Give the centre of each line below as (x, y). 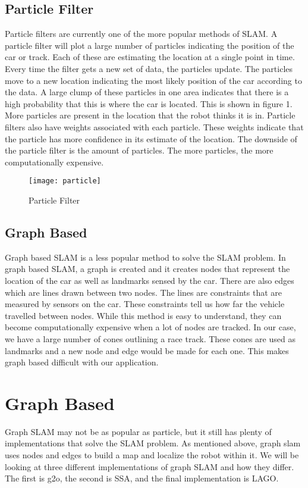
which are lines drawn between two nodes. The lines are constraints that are (144, 292)
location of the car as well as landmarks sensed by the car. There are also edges (150, 280)
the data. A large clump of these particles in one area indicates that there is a (147, 92)
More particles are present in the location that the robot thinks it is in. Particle (150, 115)
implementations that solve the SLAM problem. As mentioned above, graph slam (153, 443)
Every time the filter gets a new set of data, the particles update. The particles (149, 68)
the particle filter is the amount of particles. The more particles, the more (139, 150)
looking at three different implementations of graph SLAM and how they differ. (150, 466)
